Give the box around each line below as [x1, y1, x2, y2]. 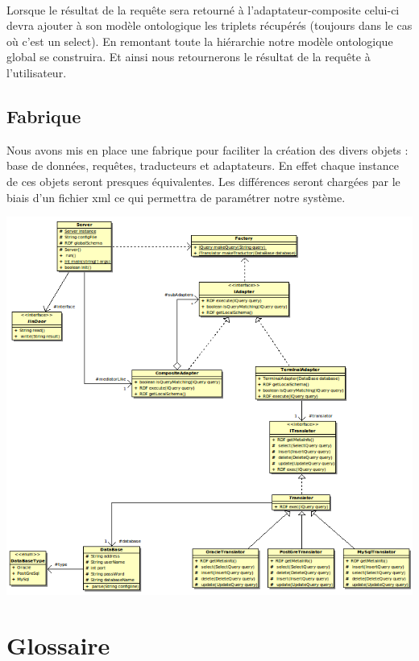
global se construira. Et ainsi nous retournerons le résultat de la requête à [6, 48, 371, 65]
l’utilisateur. [6, 64, 67, 81]
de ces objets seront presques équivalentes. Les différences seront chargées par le [6, 172, 400, 189]
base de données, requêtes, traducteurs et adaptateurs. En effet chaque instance [6, 157, 399, 174]
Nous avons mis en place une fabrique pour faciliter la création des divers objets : [6, 141, 409, 158]
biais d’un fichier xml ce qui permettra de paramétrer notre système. [6, 188, 346, 205]
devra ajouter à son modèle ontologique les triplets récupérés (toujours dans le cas [6, 17, 413, 34]
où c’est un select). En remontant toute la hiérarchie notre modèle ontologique [6, 32, 393, 49]
